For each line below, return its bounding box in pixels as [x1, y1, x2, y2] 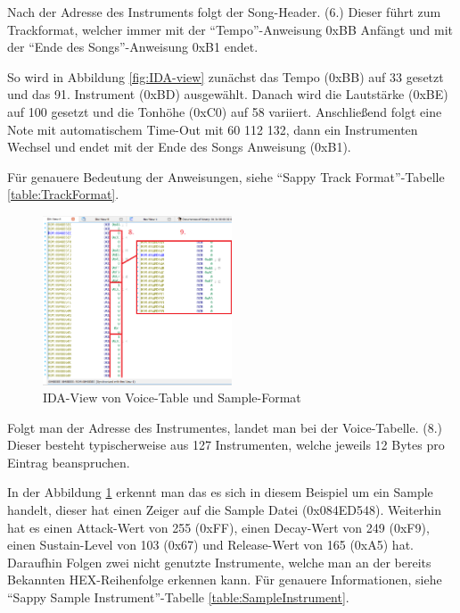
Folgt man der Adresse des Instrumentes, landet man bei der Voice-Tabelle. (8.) [7, 418, 442, 436]
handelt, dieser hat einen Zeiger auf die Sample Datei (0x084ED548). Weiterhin [7, 501, 441, 519]
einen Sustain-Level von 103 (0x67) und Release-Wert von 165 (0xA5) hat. [7, 535, 414, 554]
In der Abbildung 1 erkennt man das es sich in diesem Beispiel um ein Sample [7, 483, 433, 501]
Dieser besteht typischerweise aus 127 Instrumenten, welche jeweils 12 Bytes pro [7, 435, 445, 454]
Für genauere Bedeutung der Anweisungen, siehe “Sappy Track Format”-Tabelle [7, 167, 445, 186]
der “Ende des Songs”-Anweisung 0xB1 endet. [7, 37, 259, 56]
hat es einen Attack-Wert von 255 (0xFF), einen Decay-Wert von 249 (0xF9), [7, 518, 430, 536]
